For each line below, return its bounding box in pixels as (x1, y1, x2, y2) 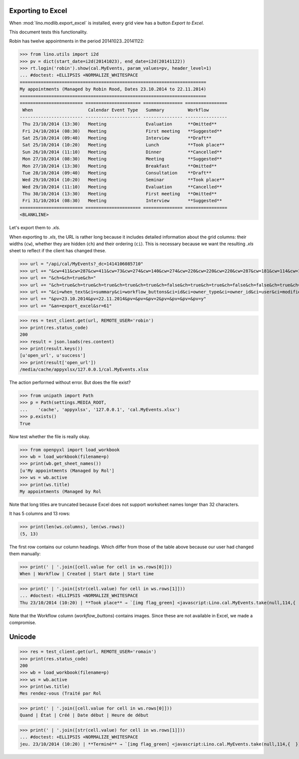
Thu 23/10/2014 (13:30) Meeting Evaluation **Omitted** (22, 121, 217, 127)
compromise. (9, 619, 36, 625)
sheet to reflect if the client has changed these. (9, 248, 107, 254)
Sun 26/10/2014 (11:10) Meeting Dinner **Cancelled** (22, 149, 222, 154)
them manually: (9, 551, 41, 557)
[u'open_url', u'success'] (19, 353, 86, 358)
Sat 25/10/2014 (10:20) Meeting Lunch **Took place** (22, 142, 225, 148)
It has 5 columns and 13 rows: (9, 511, 71, 517)
